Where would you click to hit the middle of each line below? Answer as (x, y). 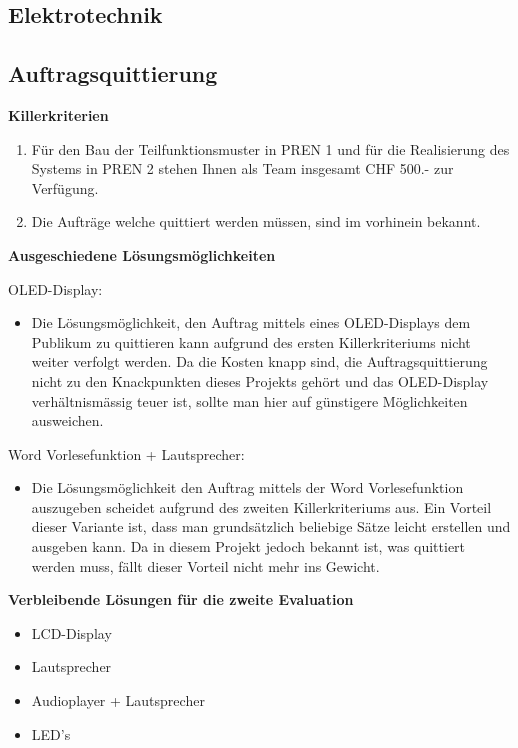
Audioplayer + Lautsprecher (118, 700)
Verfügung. (65, 187)
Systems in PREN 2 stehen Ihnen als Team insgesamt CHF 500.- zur (242, 168)
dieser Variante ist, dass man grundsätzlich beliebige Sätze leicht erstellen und (271, 526)
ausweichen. (67, 420)
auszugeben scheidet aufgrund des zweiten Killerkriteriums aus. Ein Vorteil (261, 506)
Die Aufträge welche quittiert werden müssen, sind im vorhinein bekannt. (256, 221)
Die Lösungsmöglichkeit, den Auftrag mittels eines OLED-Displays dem (251, 322)
